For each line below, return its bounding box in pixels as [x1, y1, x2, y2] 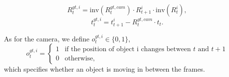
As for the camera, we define [4, 33, 90, 43]
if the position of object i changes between [65, 45, 191, 53]
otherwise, [65, 55, 95, 62]
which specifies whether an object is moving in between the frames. [4, 64, 206, 74]
